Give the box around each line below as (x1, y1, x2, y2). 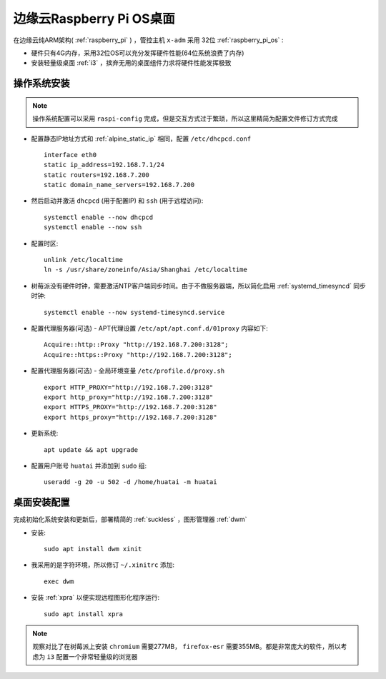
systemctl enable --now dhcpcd (44, 213, 154, 221)
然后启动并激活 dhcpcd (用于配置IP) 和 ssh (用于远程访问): (31, 196, 204, 205)
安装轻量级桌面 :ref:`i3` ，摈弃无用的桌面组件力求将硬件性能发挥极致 (31, 59, 232, 67)
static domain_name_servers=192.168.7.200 (44, 181, 195, 189)
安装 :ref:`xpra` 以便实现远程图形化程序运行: (31, 593, 160, 602)
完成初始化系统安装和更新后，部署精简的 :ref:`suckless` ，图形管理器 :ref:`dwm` (13, 515, 247, 524)
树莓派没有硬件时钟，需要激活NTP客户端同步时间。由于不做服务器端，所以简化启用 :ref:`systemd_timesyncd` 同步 (31, 281, 366, 290)
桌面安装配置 (13, 496, 70, 508)
